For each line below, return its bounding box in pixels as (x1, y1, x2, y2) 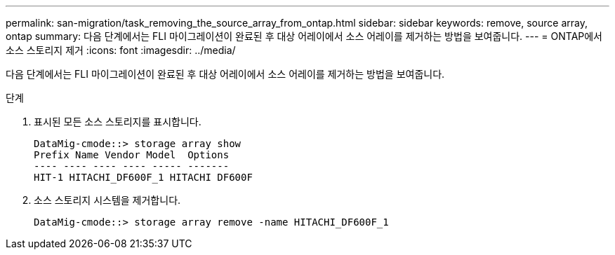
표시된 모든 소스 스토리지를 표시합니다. (34, 116, 201, 127)
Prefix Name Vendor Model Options (34, 149, 230, 160)
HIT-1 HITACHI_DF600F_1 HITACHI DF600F (34, 172, 253, 183)
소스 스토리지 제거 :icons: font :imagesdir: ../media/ (6, 44, 236, 56)
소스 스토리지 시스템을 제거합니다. (34, 194, 181, 206)
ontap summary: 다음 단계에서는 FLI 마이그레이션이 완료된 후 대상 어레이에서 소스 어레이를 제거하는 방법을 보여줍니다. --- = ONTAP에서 (6, 30, 602, 42)
